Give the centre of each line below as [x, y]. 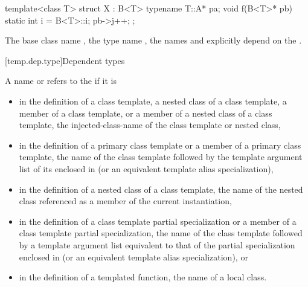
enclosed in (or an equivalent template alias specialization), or [133, 256]
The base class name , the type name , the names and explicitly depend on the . [153, 40]
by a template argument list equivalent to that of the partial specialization [157, 244]
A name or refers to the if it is [61, 81]
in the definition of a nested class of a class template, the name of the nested [161, 189]
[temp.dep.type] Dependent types [65, 60]
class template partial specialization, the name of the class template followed [161, 233]
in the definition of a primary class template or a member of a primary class [160, 145]
